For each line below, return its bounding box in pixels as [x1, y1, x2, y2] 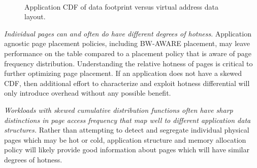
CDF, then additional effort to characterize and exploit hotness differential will [4, 77, 250, 88]
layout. [24, 11, 46, 22]
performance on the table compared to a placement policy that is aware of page [4, 48, 252, 58]
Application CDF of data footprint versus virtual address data [24, 1, 219, 12]
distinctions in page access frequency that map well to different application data [4, 114, 251, 125]
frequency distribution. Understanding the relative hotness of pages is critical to [4, 58, 253, 68]
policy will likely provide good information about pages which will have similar [4, 144, 249, 155]
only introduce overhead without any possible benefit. [4, 88, 171, 98]
